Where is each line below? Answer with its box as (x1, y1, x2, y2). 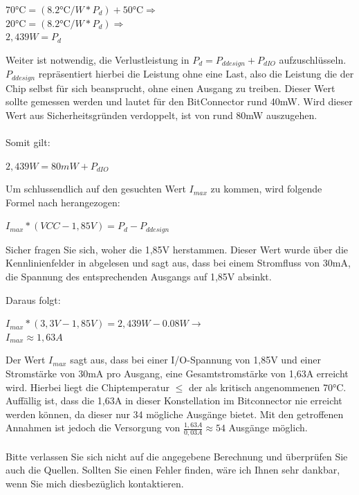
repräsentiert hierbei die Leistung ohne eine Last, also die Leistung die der (38, 66, 354, 81)
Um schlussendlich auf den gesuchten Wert (6, 181, 186, 196)
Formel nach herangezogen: (6, 195, 120, 209)
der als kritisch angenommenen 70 (189, 379, 333, 394)
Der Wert (6, 352, 46, 367)
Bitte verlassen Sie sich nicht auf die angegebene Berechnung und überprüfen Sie (6, 449, 348, 463)
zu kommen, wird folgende (210, 181, 322, 196)
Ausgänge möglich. (228, 420, 308, 435)
